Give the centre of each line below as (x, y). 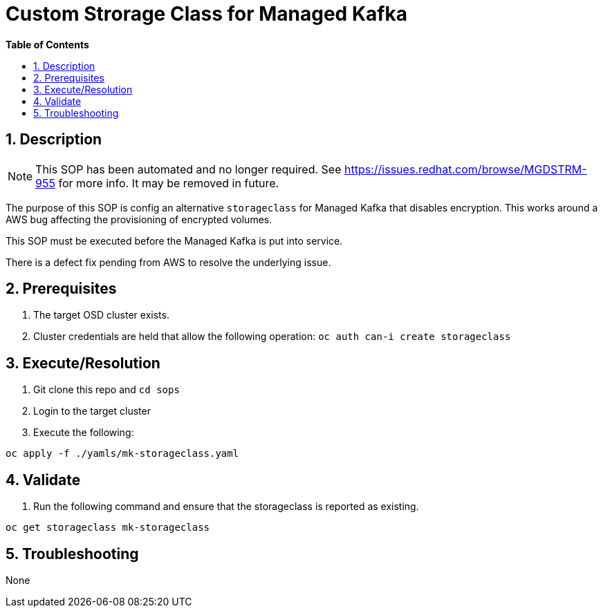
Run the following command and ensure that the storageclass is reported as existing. (226, 507)
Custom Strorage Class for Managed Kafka (206, 14)
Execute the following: (84, 433)
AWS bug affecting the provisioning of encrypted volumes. (139, 219)
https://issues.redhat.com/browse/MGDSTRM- (466, 169)
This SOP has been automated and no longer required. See (188, 169)
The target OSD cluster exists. (101, 315)
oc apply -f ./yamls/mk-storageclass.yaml (122, 454)
